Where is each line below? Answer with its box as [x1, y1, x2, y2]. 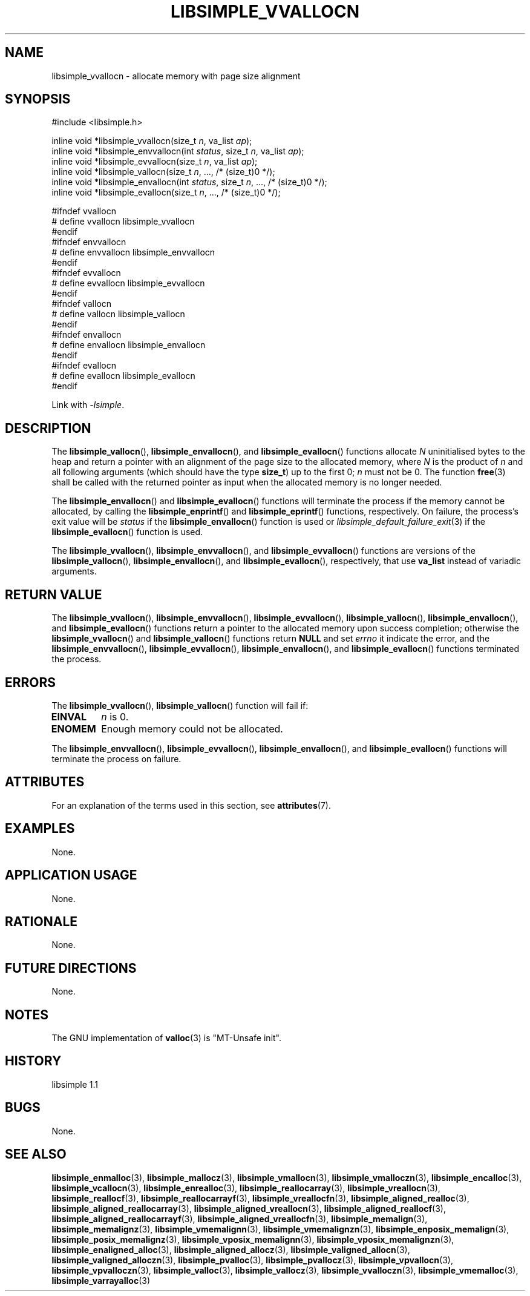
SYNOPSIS [5, 91, 71, 107]
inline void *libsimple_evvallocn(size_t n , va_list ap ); [51, 156, 258, 167]
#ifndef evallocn [51, 360, 116, 371]
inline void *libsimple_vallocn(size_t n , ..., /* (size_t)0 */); [51, 166, 275, 177]
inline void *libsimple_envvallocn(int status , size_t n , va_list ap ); [51, 146, 304, 157]
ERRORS [5, 674, 56, 690]
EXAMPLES [5, 821, 75, 837]
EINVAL [51, 710, 87, 723]
